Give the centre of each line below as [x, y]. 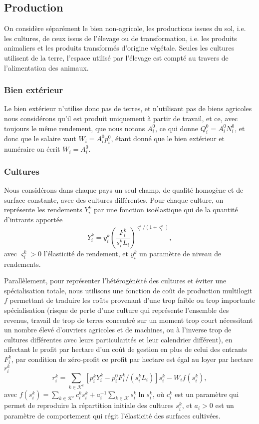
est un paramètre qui [207, 394]
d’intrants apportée [33, 219]
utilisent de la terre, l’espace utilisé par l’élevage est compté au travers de [116, 57]
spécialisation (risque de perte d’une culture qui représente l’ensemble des [117, 310]
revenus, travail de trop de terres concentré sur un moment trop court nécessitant [129, 320]
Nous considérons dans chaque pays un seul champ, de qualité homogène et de [124, 189]
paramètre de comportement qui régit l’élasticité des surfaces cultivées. [112, 415]
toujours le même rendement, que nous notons [75, 128]
